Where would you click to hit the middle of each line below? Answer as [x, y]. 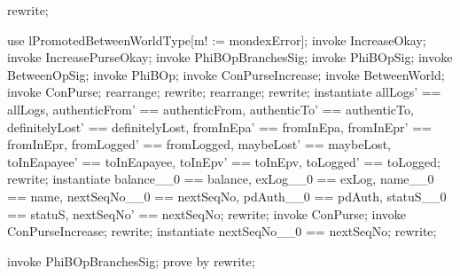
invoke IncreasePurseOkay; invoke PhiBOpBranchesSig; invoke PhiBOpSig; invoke [230, 57]
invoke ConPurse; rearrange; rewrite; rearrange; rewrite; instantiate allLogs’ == [224, 92]
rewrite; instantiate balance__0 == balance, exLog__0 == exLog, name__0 [221, 179]
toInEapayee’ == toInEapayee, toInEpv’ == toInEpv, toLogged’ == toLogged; [224, 161]
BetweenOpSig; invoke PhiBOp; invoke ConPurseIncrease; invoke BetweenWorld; [226, 74]
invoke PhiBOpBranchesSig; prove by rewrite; [131, 260]
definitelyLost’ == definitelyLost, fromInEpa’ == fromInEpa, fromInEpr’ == [219, 126]
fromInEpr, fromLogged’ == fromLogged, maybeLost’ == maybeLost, [199, 144]
